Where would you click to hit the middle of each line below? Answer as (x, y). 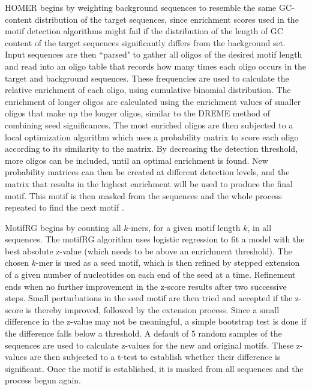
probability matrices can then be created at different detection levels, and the (147, 172)
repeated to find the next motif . (64, 207)
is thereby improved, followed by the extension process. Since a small (153, 309)
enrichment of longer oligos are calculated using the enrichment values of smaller (153, 101)
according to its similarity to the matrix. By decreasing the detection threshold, (151, 148)
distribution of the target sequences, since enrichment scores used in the (166, 19)
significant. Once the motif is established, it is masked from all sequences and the (154, 368)
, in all (259, 227)
